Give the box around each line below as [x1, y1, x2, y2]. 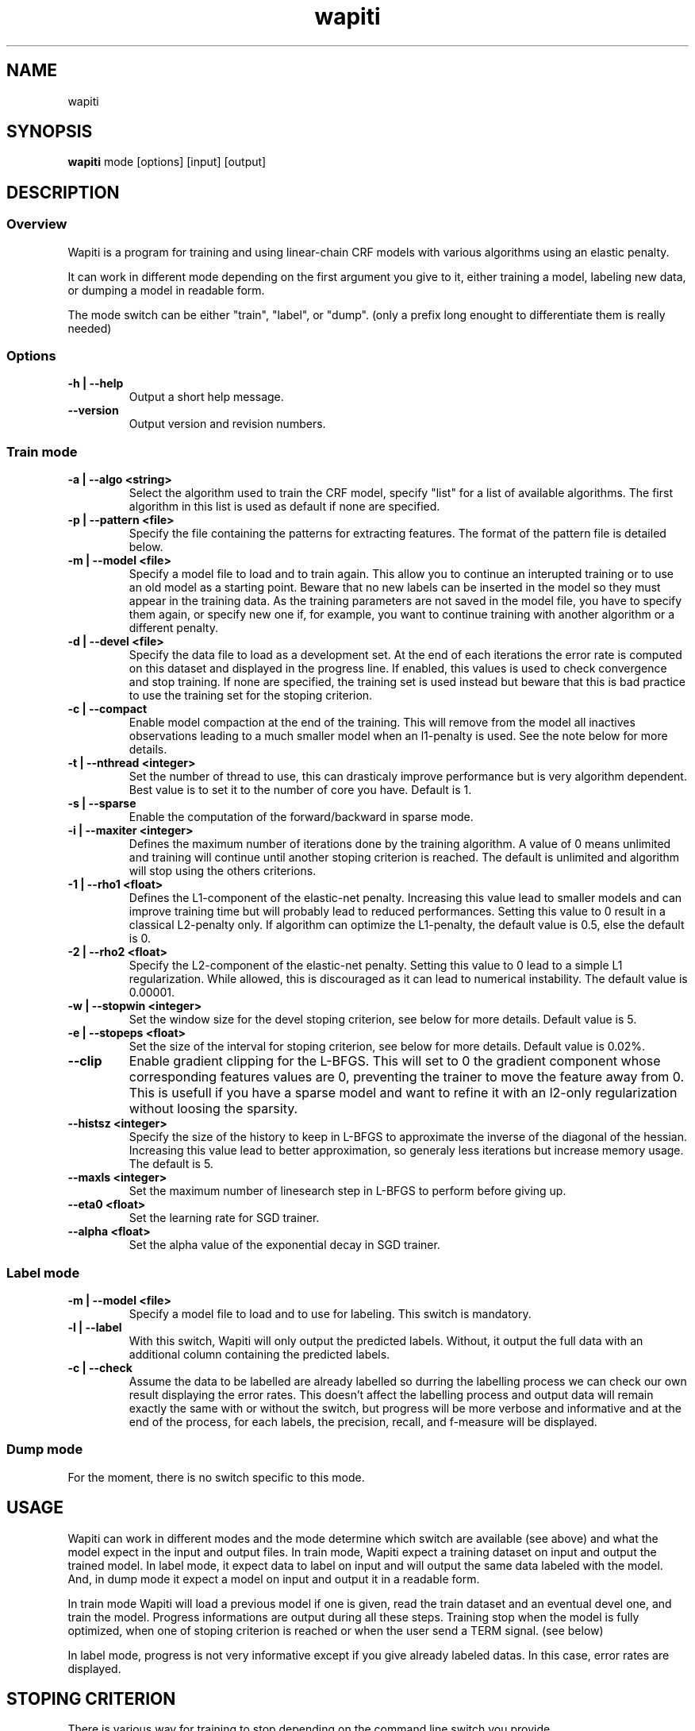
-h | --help [67, 376, 124, 391]
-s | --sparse [67, 796, 136, 811]
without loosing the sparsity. [129, 1101, 298, 1117]
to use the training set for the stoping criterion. [129, 688, 373, 703]
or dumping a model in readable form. [67, 283, 265, 297]
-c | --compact [67, 702, 148, 716]
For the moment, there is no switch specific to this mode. [67, 1470, 365, 1484]
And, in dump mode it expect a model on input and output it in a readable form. [67, 1571, 480, 1586]
